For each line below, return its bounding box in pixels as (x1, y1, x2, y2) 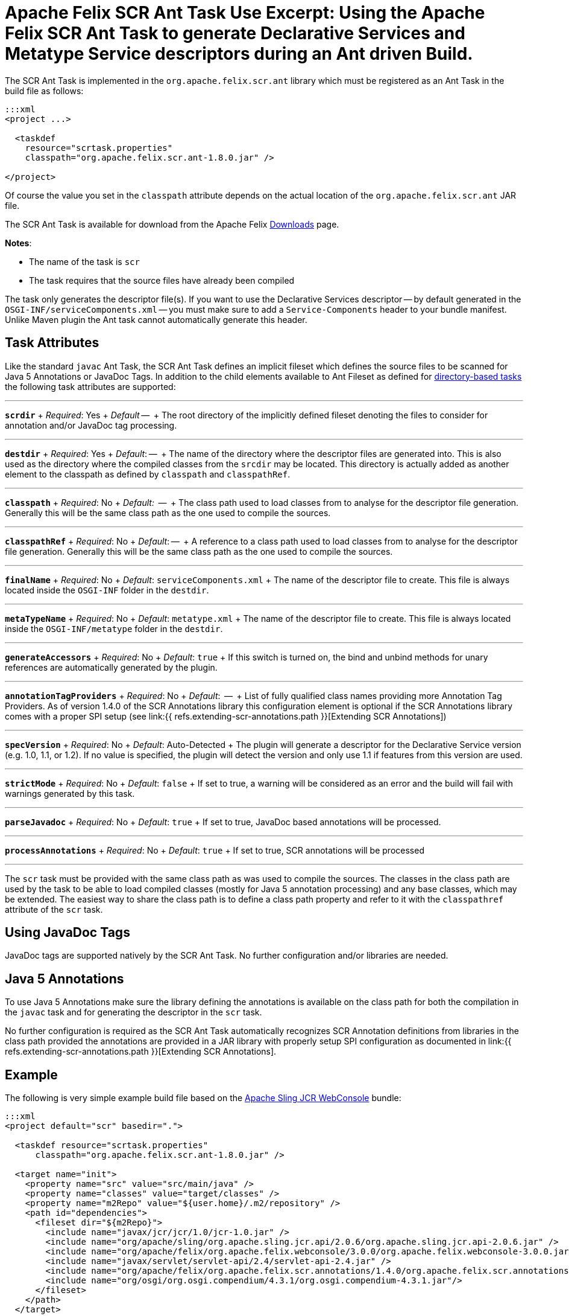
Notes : (5, 237, 32, 248)
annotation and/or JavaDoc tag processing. (5, 420, 177, 430)
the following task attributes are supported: (5, 381, 176, 392)
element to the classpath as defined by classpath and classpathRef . (5, 468, 291, 479)
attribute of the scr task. (5, 904, 103, 915)
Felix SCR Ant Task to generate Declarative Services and (5, 23, 465, 43)
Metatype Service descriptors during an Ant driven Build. (5, 43, 473, 64)
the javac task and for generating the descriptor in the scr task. (5, 1007, 262, 1018)
